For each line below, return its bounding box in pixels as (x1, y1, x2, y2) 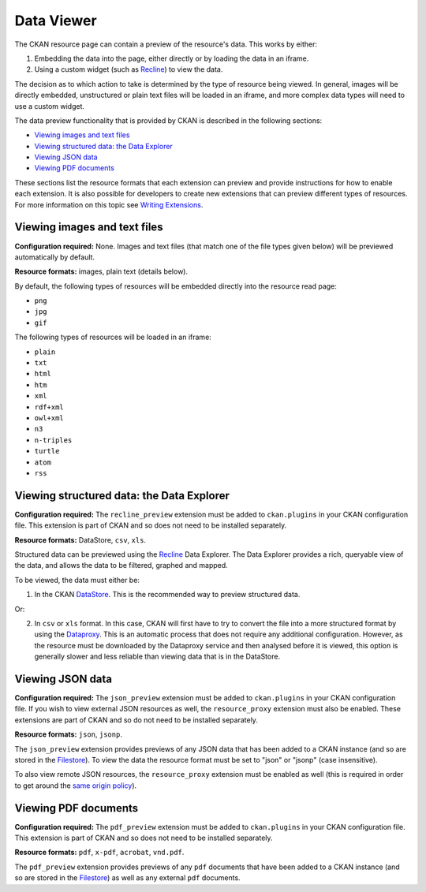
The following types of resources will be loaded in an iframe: (14, 332, 212, 342)
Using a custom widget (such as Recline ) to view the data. (34, 65, 223, 74)
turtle (34, 446, 60, 456)
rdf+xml (34, 402, 65, 412)
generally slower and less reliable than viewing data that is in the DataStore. (34, 651, 280, 662)
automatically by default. (14, 252, 95, 262)
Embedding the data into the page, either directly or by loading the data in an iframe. (34, 54, 309, 63)
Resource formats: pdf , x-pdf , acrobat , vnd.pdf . (14, 848, 185, 857)
